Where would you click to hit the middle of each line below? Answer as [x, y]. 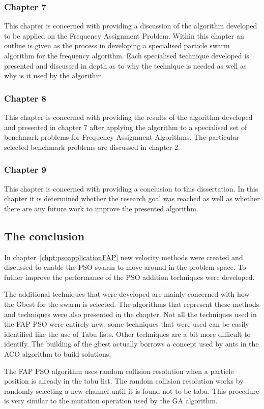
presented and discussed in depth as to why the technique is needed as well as [125, 65]
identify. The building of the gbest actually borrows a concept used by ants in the [131, 344]
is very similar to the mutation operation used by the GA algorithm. [111, 401]
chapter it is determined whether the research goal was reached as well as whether [132, 198]
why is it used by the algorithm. [54, 75]
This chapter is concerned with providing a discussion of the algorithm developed [131, 26]
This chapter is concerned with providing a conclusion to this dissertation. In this [131, 188]
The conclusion [45, 235]
